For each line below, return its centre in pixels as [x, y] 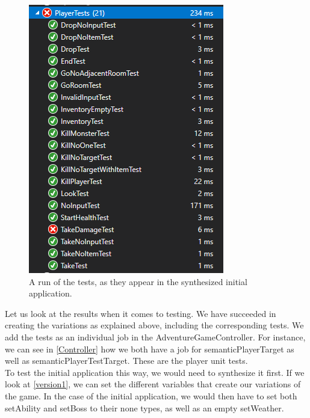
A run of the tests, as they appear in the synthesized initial [138, 281]
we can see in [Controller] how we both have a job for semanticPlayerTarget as [150, 349]
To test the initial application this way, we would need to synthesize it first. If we [155, 372]
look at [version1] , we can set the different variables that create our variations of [153, 384]
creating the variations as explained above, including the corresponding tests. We [154, 325]
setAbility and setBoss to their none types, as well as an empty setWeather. [144, 407]
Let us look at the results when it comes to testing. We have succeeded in [141, 313]
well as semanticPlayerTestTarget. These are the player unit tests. [126, 361]
